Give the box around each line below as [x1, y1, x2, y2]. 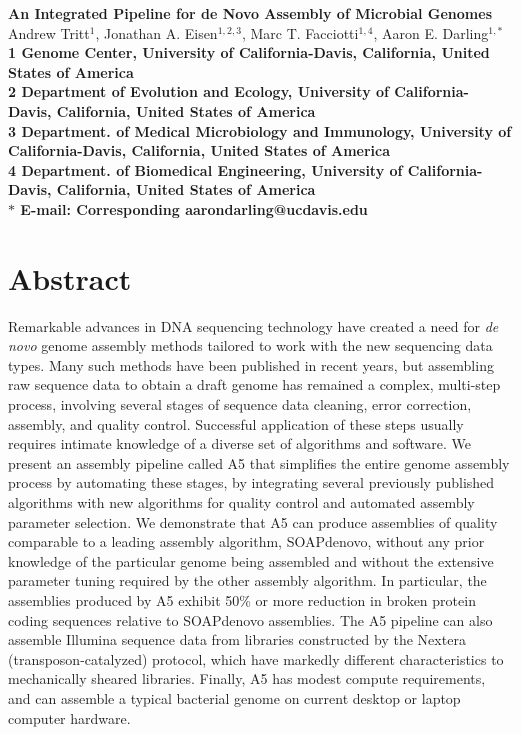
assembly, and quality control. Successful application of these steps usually [8, 413, 464, 434]
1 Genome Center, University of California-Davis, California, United [8, 42, 490, 63]
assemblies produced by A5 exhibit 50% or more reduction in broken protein [8, 589, 476, 610]
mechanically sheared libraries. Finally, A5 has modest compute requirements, [8, 668, 486, 689]
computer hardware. [8, 707, 131, 728]
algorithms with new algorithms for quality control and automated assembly [8, 492, 475, 512]
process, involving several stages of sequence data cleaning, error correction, [8, 394, 472, 415]
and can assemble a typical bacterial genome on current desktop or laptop [8, 687, 461, 708]
